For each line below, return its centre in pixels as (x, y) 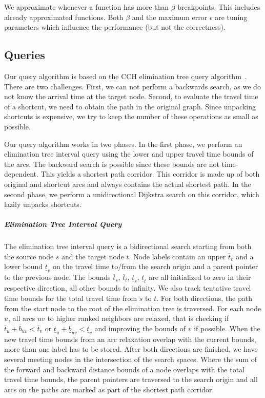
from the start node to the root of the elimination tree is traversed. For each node (133, 308)
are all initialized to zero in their (200, 277)
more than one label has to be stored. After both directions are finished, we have (131, 349)
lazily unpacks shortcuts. (43, 204)
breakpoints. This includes (219, 7)
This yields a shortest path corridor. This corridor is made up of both (150, 174)
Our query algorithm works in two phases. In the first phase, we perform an (123, 144)
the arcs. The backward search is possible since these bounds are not (112, 164)
